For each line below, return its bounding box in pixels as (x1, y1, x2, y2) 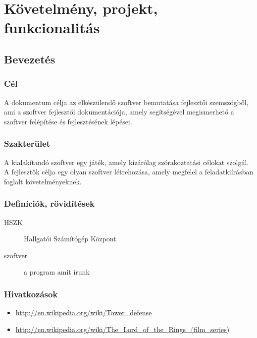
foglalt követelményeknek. (4, 176, 82, 186)
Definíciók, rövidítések (4, 197, 95, 210)
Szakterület (4, 137, 51, 150)
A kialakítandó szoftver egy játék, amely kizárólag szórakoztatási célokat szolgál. (4, 157, 249, 167)
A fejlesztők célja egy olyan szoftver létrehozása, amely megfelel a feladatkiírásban (4, 167, 254, 177)
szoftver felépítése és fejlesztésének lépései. (4, 116, 132, 126)
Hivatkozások (4, 287, 58, 300)
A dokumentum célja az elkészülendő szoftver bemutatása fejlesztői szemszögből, (4, 97, 249, 107)
